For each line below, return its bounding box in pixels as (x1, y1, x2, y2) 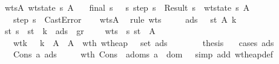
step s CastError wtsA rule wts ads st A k (13, 13, 237, 25)
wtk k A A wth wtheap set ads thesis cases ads (13, 36, 274, 48)
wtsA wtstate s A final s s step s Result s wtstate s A (4, 1, 250, 13)
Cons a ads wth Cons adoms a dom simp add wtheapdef (13, 48, 273, 60)
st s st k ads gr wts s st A (4, 25, 156, 37)
